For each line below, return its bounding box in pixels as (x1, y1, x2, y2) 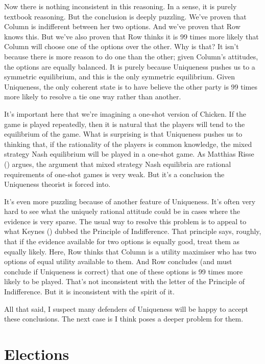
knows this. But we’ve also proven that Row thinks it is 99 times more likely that (4, 31, 259, 41)
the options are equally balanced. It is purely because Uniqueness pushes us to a (4, 61, 255, 72)
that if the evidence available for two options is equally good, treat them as (4, 236, 240, 247)
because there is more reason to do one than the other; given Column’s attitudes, (4, 51, 258, 61)
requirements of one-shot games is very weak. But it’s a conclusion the (4, 168, 225, 179)
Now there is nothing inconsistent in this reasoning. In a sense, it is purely (4, 1, 237, 11)
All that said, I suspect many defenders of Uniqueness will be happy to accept (4, 303, 249, 314)
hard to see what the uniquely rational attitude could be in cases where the (4, 206, 240, 217)
